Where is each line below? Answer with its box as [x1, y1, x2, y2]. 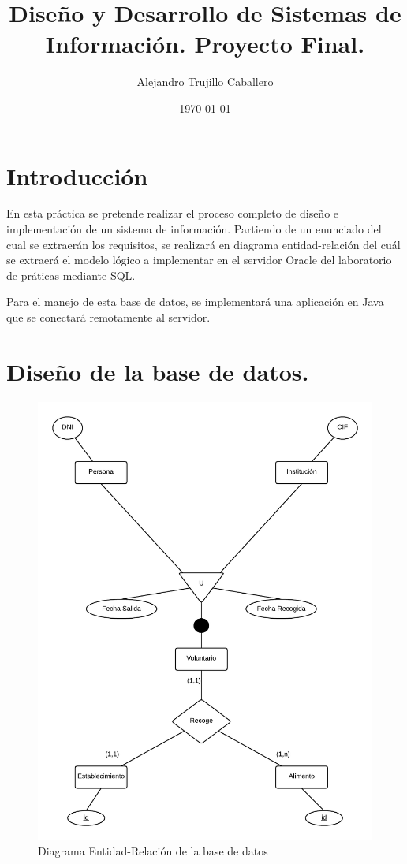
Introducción [6, 159, 148, 192]
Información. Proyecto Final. [45, 28, 365, 60]
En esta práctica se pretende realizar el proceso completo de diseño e [6, 205, 339, 222]
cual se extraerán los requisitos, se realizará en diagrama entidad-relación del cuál [6, 236, 401, 252]
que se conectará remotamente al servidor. [6, 309, 211, 325]
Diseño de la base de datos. [6, 355, 309, 387]
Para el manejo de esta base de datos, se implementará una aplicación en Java [6, 293, 384, 310]
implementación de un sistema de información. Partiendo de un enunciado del [6, 221, 382, 237]
